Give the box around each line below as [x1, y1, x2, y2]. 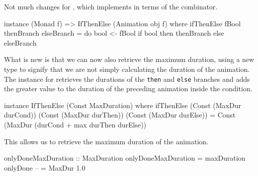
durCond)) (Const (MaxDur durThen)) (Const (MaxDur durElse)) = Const [4, 110, 236, 120]
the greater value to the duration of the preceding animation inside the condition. [4, 83, 253, 94]
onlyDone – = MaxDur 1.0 [4, 162, 86, 173]
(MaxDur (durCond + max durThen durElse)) [4, 119, 147, 129]
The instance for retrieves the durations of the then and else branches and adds [4, 73, 250, 84]
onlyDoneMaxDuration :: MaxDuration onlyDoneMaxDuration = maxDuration [4, 153, 246, 163]
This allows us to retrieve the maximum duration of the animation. [4, 136, 209, 146]
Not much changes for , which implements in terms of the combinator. [4, 1, 218, 11]
